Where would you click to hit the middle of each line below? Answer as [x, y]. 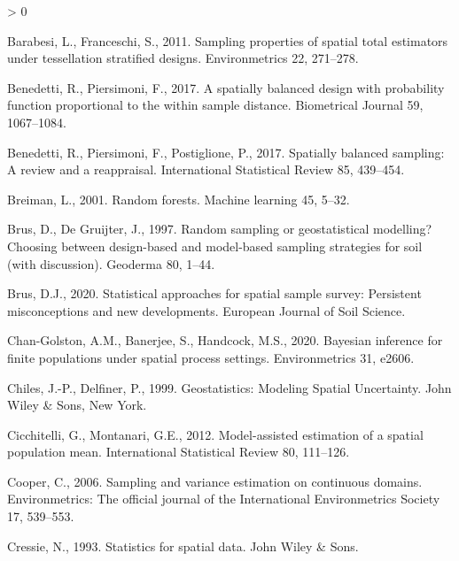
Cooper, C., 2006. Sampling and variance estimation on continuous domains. [215, 481]
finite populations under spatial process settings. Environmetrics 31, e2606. [211, 357]
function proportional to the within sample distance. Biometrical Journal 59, [215, 105]
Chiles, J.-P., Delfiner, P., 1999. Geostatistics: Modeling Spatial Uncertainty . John [229, 387]
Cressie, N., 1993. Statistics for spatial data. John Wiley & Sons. [183, 546]
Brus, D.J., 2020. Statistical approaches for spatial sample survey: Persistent [214, 293]
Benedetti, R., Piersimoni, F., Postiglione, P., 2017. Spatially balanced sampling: [226, 152]
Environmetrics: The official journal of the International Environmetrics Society [224, 499]
